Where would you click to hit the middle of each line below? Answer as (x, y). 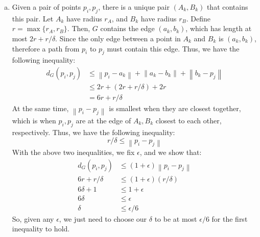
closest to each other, (188, 120)
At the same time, (40, 108)
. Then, (79, 28)
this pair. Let (33, 18)
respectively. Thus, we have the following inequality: (93, 132)
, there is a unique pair (134, 7)
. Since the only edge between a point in (118, 38)
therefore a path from (46, 48)
